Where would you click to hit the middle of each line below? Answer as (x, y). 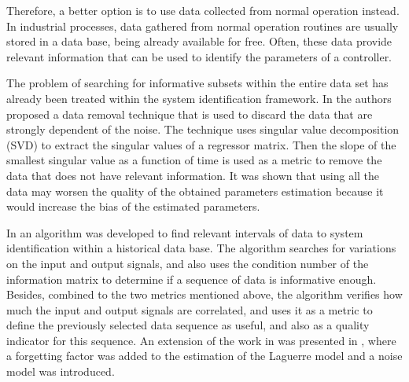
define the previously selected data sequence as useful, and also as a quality (188, 325)
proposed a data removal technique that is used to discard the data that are (190, 114)
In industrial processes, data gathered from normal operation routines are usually (203, 26)
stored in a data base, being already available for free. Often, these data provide (199, 41)
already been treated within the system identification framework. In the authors (199, 98)
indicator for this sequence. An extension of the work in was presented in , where (201, 340)
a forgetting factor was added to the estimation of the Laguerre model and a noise (204, 356)
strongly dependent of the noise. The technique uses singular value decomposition (203, 129)
